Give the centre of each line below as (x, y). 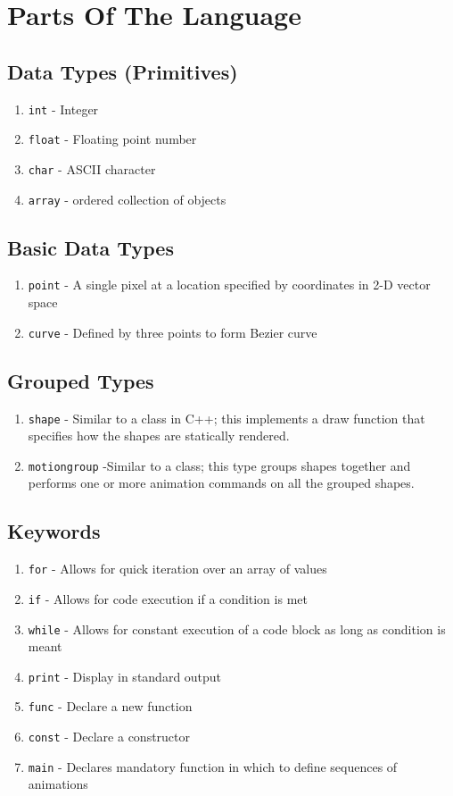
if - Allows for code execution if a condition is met (168, 598)
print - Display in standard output (125, 676)
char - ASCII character (92, 168)
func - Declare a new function (110, 706)
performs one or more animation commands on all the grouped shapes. (221, 483)
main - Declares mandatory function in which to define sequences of (213, 766)
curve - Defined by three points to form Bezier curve (173, 332)
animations (58, 784)
